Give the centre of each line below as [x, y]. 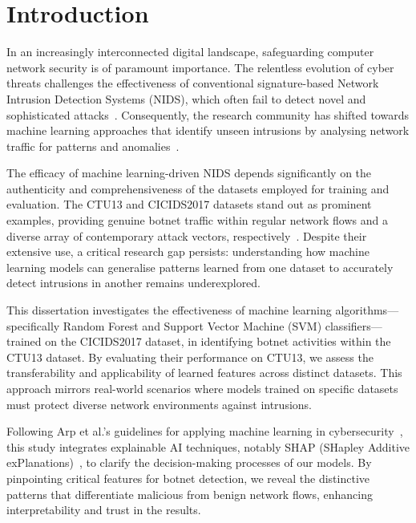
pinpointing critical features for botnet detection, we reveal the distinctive [188, 478]
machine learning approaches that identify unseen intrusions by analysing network [208, 130]
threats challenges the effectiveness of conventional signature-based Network [193, 83]
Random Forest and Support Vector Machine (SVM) [192, 325]
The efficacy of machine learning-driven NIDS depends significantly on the [189, 173]
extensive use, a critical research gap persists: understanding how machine [188, 251]
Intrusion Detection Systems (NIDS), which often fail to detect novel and [186, 98]
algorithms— [367, 310]
